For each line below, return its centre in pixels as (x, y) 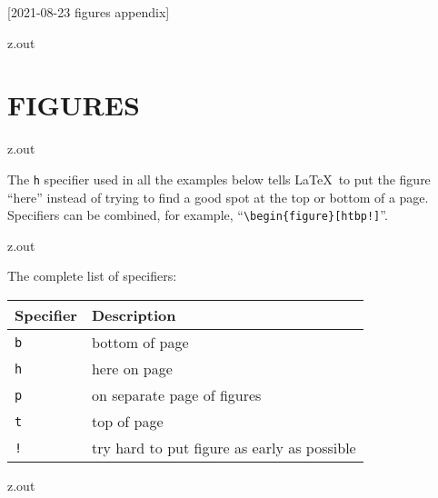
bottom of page (140, 342)
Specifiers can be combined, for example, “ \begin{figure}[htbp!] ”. (198, 215)
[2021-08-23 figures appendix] (89, 12)
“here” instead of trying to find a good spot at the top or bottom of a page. (218, 197)
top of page (127, 421)
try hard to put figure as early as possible (224, 448)
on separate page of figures (176, 395)
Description (134, 315)
